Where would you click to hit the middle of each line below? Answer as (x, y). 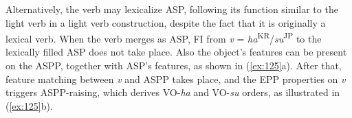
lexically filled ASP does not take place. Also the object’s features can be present (176, 52)
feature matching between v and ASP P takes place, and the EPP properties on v (176, 79)
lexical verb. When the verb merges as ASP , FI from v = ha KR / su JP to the (164, 37)
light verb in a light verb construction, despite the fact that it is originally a (166, 22)
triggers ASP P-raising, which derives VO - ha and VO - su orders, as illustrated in (173, 92)
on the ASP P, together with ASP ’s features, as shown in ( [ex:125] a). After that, (174, 66)
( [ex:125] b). (29, 105)
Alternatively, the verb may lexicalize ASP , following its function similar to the (172, 9)
